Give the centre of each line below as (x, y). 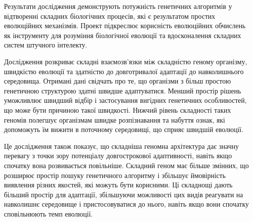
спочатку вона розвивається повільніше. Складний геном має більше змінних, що (126, 165)
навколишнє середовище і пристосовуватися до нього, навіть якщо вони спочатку (126, 204)
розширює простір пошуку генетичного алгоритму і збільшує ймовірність (115, 175)
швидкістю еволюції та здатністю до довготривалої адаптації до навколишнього (124, 71)
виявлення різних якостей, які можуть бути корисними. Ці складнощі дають (118, 185)
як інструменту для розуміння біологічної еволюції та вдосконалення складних (123, 35)
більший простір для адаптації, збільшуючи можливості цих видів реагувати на (124, 194)
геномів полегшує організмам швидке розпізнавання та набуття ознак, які (115, 119)
